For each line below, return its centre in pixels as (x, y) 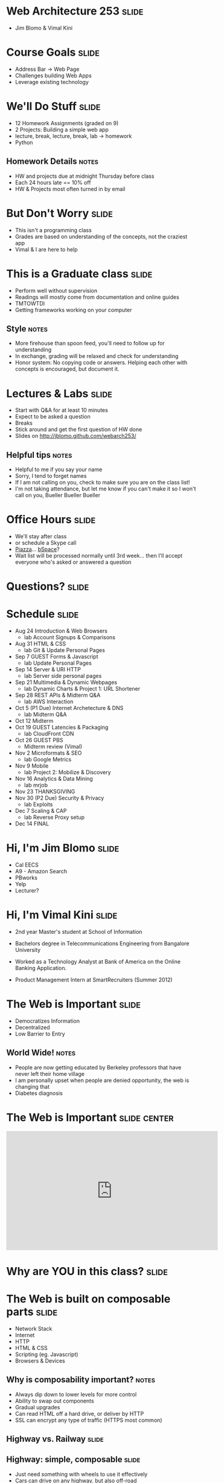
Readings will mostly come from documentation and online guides (97, 297)
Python (24, 142)
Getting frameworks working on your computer (73, 310)
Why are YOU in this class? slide (87, 1271)
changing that (32, 1086)
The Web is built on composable (88, 1299)
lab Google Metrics (48, 760)
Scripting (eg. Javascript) (46, 1354)
